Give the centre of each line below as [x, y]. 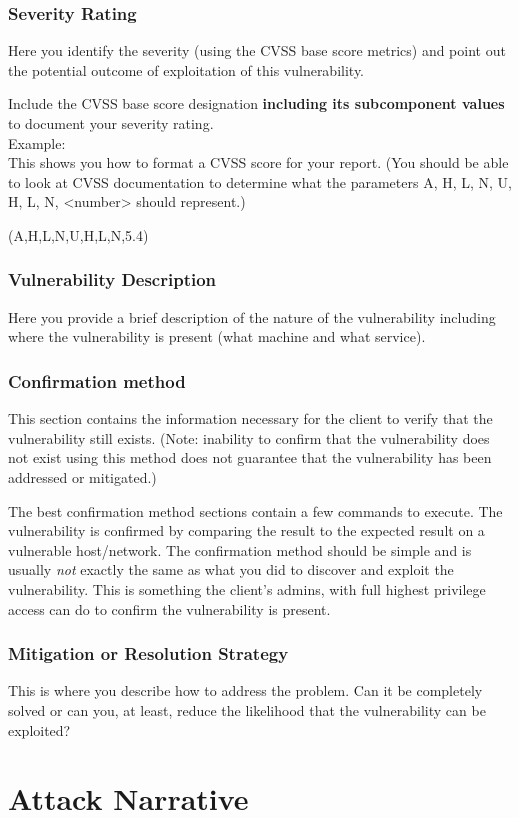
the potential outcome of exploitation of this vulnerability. [186, 69]
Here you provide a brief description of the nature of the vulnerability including [252, 316]
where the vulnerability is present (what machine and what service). [217, 336]
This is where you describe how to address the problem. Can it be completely [245, 690]
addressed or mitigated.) [82, 476]
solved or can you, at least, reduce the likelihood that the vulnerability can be [247, 709]
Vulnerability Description [112, 279]
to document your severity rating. [111, 123]
